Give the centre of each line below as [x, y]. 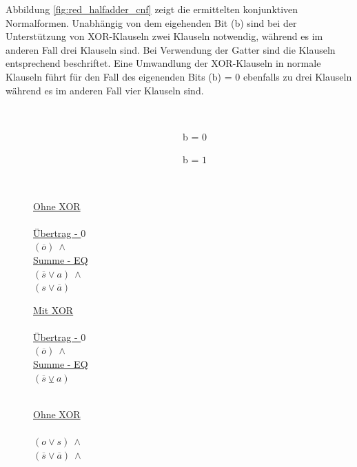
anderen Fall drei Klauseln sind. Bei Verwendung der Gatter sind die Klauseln [171, 49]
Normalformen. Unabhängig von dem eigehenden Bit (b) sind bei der [151, 22]
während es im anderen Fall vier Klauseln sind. [105, 90]
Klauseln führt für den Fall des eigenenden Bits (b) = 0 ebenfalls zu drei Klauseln [179, 76]
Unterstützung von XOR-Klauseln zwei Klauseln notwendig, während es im [164, 36]
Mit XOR [53, 310]
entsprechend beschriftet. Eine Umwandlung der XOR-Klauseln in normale [163, 63]
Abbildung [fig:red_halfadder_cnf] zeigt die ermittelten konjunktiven [152, 9]
